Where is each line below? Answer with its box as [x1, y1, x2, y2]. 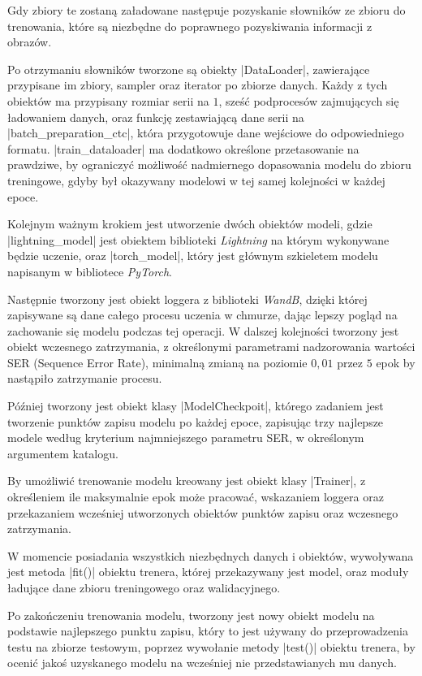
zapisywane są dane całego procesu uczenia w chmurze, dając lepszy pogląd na [7, 306, 398, 323]
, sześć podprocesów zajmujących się [218, 92, 399, 109]
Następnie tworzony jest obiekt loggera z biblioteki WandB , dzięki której [7, 290, 368, 307]
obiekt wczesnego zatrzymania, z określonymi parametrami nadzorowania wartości [7, 338, 416, 355]
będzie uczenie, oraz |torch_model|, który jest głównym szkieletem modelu [7, 247, 378, 264]
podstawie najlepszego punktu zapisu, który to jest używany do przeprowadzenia [7, 622, 408, 639]
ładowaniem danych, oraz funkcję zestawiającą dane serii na [7, 108, 304, 125]
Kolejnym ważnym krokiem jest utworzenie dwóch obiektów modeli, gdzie [7, 215, 372, 232]
